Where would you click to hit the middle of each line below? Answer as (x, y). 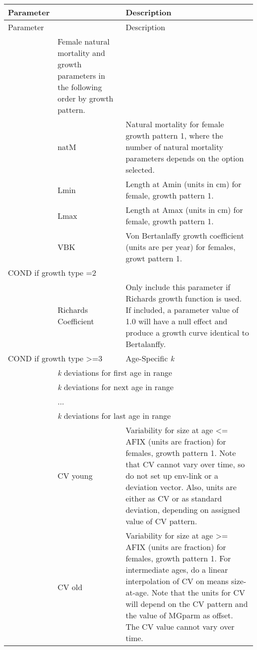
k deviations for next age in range (116, 387)
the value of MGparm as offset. (179, 615)
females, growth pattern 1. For (178, 558)
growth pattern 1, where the (174, 135)
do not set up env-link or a (172, 475)
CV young (75, 475)
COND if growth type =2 (52, 273)
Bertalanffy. (146, 344)
